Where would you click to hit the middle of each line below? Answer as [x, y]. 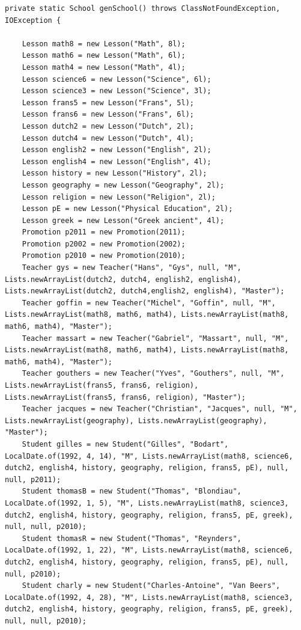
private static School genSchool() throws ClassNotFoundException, [143, 8]
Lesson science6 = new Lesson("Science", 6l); [117, 79]
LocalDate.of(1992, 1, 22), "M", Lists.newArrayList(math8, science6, [149, 550]
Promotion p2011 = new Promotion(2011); [104, 232]
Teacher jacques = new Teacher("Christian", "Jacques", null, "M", [160, 409]
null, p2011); [33, 479]
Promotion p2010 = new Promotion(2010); [104, 256]
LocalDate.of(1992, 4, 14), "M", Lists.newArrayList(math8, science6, [149, 456]
